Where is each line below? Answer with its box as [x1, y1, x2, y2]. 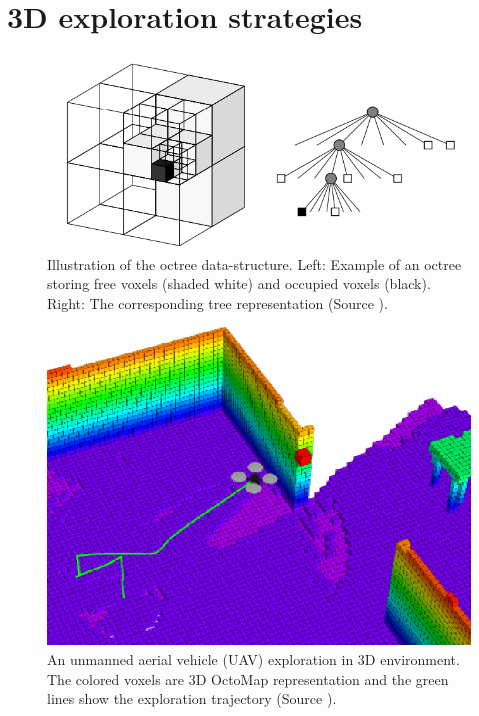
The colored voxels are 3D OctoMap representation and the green [47, 668, 449, 689]
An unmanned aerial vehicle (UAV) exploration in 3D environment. [47, 649, 460, 669]
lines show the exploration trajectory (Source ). [47, 688, 337, 709]
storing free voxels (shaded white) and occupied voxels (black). [47, 273, 431, 294]
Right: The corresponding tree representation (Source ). [47, 292, 388, 313]
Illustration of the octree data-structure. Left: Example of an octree [47, 253, 462, 274]
